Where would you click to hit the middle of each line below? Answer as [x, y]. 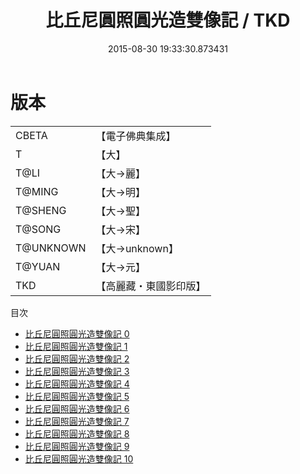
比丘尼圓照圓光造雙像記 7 [77, 421]
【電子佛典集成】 [136, 136]
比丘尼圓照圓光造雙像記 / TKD [168, 20]
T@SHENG [41, 210]
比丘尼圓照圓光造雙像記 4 [77, 383]
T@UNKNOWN [51, 248]
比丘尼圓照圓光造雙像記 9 [77, 446]
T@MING [37, 191]
